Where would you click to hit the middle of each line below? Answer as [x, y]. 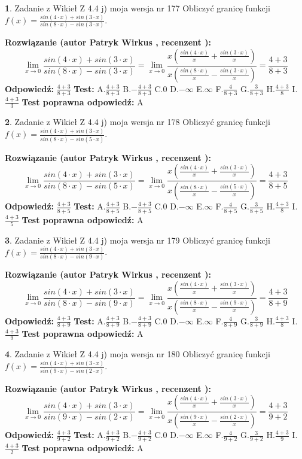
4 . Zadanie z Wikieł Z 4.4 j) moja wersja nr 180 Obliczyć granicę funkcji [138, 354]
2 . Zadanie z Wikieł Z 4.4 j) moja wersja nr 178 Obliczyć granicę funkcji [138, 122]
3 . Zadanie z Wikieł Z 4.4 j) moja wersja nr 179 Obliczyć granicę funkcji [138, 240]
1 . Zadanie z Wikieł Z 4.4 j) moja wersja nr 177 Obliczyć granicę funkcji [138, 8]
